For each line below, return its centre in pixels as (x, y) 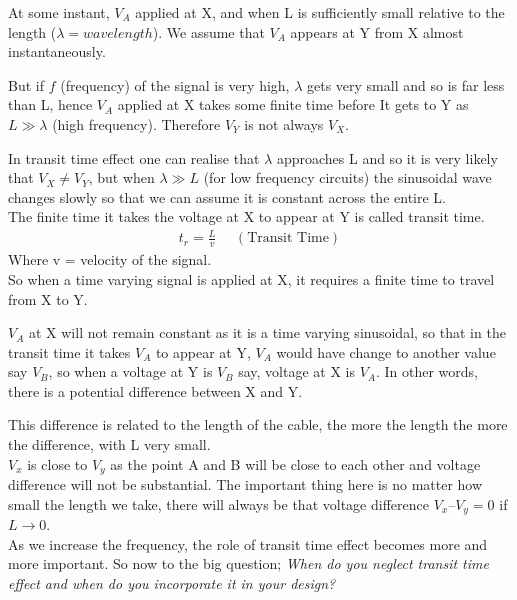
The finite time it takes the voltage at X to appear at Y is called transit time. (246, 216)
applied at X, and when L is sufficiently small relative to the (320, 12)
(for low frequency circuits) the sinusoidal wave (347, 177)
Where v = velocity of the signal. (110, 259)
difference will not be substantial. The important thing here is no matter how (245, 484)
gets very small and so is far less (406, 84)
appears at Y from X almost (377, 31)
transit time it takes (69, 351)
